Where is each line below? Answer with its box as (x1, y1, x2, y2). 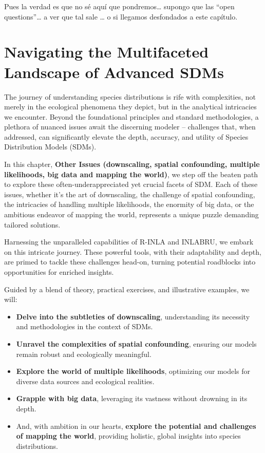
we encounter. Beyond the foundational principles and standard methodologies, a (4, 111, 259, 122)
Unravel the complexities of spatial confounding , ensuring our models (16, 338, 257, 349)
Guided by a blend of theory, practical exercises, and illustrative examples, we (4, 284, 250, 294)
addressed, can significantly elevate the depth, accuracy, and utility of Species (4, 131, 249, 142)
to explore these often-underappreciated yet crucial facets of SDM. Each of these (4, 179, 258, 190)
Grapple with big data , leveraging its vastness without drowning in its (16, 393, 248, 404)
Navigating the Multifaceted (4, 41, 209, 62)
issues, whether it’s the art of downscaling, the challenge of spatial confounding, (4, 188, 255, 199)
